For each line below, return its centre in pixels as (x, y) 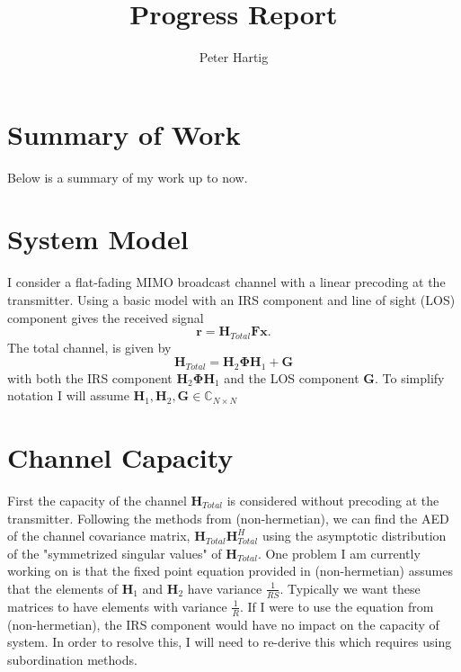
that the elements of (62, 588)
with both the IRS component (90, 377)
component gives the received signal (106, 317)
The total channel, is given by (89, 347)
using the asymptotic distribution (354, 536)
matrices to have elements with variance (117, 606)
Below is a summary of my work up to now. (128, 177)
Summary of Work (124, 134)
